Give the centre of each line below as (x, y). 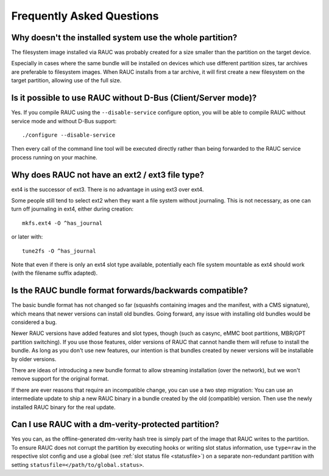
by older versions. (34, 359)
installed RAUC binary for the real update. (63, 407)
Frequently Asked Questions (85, 16)
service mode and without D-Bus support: (64, 121)
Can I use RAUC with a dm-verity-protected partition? (115, 424)
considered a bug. (34, 322)
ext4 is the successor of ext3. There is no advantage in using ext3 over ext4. (108, 189)
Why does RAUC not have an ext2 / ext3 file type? (108, 175)
